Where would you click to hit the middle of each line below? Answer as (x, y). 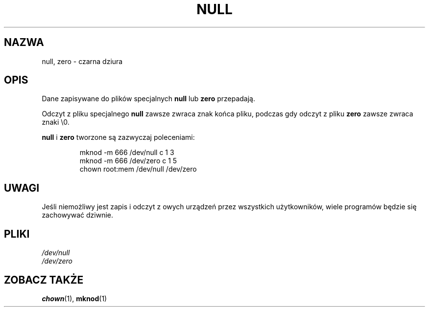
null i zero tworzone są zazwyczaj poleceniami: (118, 137)
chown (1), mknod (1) (74, 298)
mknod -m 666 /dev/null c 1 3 (127, 153)
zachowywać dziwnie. (77, 215)
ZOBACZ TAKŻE (44, 280)
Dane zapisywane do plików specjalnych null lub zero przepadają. (148, 99)
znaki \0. (56, 122)
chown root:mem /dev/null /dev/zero (138, 169)
